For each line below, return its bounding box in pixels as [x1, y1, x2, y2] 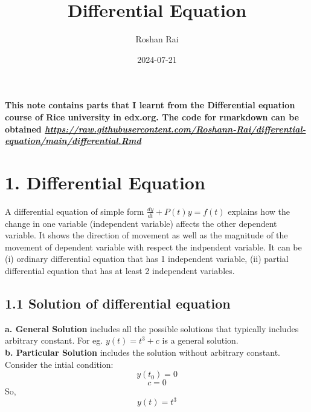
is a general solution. [162, 334, 239, 347]
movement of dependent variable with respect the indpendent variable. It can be [5, 240, 302, 253]
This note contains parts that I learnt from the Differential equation [5, 99, 295, 111]
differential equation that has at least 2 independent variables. [5, 264, 235, 277]
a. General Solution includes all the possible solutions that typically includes [5, 322, 299, 335]
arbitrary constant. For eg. [5, 334, 103, 347]
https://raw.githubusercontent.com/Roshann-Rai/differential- [45, 122, 306, 135]
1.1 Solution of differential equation [5, 294, 231, 312]
